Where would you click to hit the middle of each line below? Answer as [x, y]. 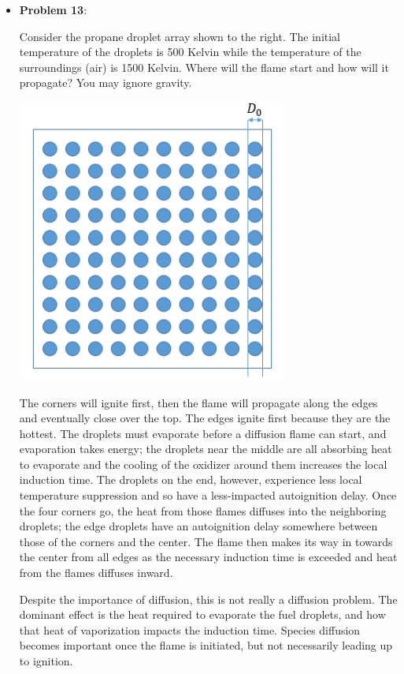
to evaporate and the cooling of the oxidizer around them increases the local [203, 464]
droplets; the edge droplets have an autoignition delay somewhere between [198, 526]
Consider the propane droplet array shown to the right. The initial [180, 36]
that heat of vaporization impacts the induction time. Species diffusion [190, 629]
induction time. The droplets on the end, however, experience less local [191, 479]
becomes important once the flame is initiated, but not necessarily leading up [206, 645]
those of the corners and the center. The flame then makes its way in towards [206, 541]
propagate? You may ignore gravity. [106, 82]
